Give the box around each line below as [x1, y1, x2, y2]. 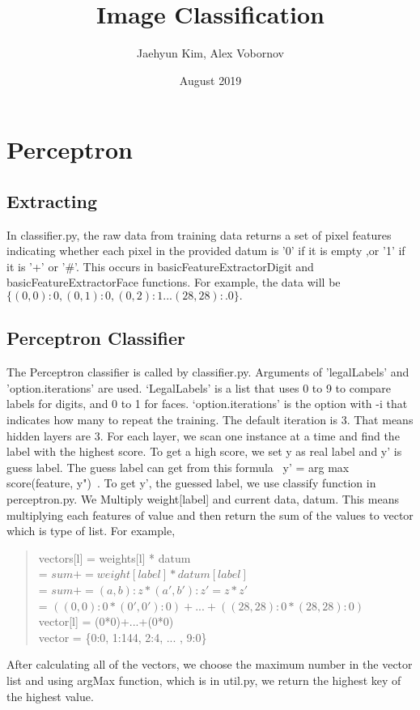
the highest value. [6, 687, 94, 704]
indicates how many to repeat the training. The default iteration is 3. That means [6, 411, 414, 428]
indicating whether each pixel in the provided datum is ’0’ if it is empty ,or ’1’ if [6, 242, 405, 259]
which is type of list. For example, [6, 522, 176, 539]
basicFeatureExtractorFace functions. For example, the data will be [6, 274, 341, 291]
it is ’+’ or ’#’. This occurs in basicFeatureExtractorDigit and [6, 257, 314, 274]
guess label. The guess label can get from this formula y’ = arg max [6, 458, 350, 475]
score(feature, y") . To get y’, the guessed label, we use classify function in [6, 474, 376, 491]
